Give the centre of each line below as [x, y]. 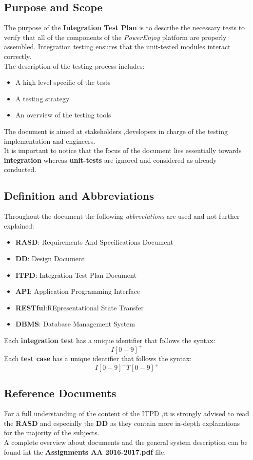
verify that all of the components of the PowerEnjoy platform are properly [115, 37]
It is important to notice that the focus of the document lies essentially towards [123, 150]
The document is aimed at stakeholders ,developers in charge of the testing [116, 131]
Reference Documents [60, 393]
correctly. [18, 56]
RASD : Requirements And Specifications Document [94, 242]
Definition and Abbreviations [79, 196]
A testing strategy [42, 98]
